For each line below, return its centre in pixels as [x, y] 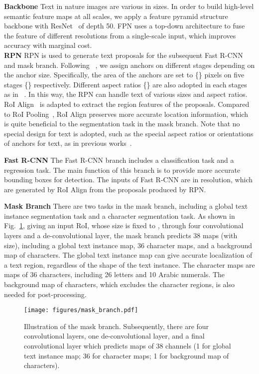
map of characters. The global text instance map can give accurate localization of [128, 255]
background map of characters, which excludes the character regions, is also [119, 284]
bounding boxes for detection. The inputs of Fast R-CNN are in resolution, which [129, 180]
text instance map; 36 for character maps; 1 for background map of [127, 355]
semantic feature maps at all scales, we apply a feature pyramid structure [116, 16]
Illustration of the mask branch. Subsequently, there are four [117, 326]
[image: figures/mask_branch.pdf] [81, 310]
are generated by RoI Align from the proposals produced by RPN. [105, 189]
